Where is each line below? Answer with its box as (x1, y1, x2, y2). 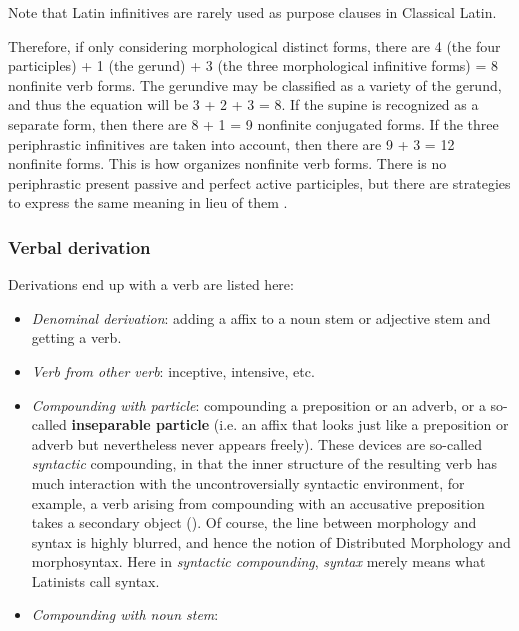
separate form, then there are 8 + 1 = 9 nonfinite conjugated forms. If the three (8, 113, 499, 134)
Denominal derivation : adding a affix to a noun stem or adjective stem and (31, 307, 491, 328)
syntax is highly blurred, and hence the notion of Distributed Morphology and (31, 531, 511, 552)
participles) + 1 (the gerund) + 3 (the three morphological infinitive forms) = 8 (8, 55, 498, 76)
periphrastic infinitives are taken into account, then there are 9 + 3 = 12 (8, 133, 455, 154)
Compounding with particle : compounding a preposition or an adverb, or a (31, 394, 486, 415)
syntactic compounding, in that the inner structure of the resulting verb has (31, 453, 497, 474)
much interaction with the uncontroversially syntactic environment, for (31, 472, 465, 493)
